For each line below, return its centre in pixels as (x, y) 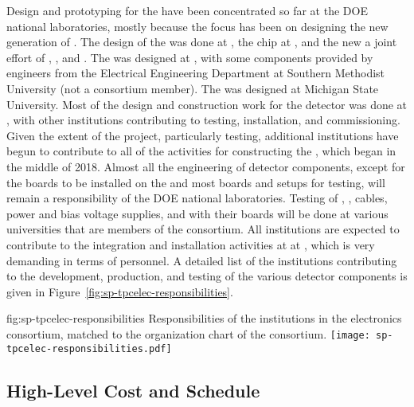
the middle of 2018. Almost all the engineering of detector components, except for (206, 166)
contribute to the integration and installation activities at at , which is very (191, 244)
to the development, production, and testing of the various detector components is (207, 276)
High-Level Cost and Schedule (133, 390)
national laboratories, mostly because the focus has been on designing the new (197, 26)
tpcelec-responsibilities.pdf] (89, 348)
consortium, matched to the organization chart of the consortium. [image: (188, 333)
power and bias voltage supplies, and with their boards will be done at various (197, 213)
